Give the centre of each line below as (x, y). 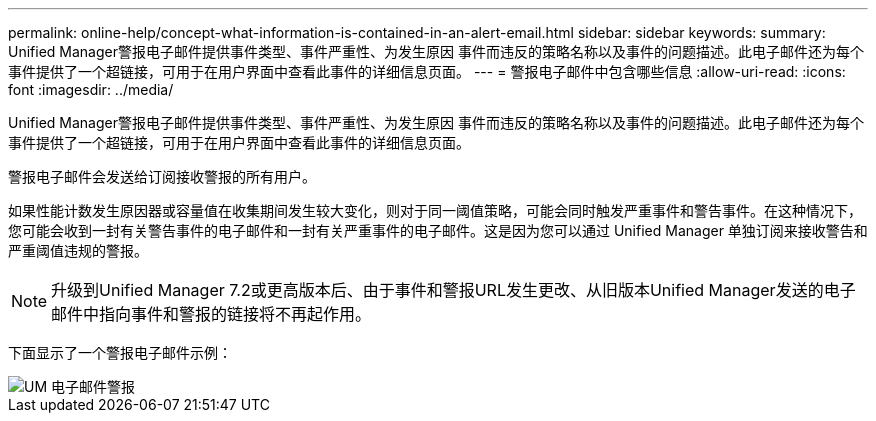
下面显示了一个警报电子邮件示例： (120, 352)
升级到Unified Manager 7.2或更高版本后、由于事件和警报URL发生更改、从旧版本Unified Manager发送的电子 (453, 290)
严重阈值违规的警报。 (78, 250)
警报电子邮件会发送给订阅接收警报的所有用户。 (162, 176)
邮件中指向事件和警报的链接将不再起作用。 (211, 314)
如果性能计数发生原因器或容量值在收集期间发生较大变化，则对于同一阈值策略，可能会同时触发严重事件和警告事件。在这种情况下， (435, 210)
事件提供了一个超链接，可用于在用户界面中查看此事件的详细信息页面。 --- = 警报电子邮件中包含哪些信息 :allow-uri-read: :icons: (427, 71)
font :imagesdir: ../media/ (91, 89)
